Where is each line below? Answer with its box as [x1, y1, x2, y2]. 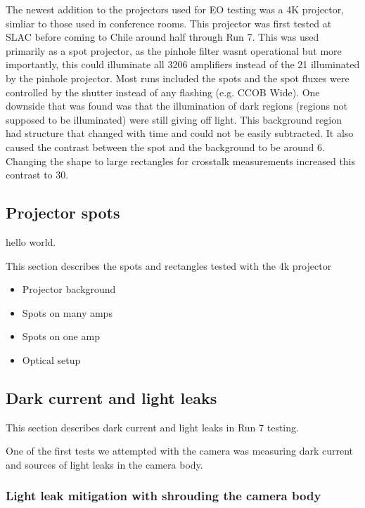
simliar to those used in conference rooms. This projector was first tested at [6, 15, 332, 30]
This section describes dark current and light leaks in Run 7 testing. [6, 419, 299, 434]
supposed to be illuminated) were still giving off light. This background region [6, 112, 342, 126]
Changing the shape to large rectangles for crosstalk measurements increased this [6, 153, 356, 168]
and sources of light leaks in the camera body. [6, 457, 203, 471]
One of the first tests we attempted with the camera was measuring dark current [6, 443, 354, 458]
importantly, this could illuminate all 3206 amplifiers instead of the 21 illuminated [6, 57, 360, 72]
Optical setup [22, 352, 81, 367]
